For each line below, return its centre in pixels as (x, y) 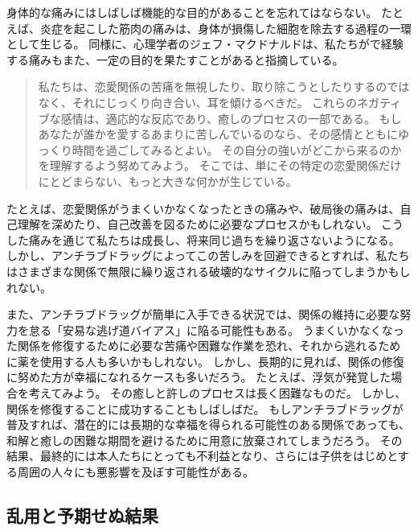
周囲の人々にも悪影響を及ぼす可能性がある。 (135, 472)
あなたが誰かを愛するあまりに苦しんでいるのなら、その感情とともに (218, 134)
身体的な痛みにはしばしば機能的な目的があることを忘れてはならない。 (192, 12)
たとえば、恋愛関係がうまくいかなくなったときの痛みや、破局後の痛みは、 (203, 208)
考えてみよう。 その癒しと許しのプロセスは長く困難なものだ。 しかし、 (217, 393)
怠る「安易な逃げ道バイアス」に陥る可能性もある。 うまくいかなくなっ (216, 329)
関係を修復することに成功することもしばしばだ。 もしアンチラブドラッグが (205, 408)
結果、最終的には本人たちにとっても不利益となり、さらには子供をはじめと (202, 456)
